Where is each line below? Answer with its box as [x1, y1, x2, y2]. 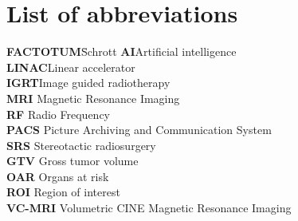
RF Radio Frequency [6, 105, 110, 122]
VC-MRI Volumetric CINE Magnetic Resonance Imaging [6, 199, 292, 216]
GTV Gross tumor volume [6, 152, 139, 169]
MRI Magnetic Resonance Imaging [6, 89, 180, 106]
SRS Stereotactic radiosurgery [6, 136, 156, 153]
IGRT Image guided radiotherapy [6, 74, 171, 91]
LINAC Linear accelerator [6, 58, 135, 75]
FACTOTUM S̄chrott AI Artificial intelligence [6, 43, 237, 60]
